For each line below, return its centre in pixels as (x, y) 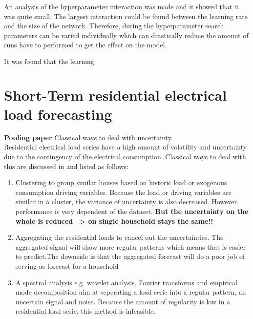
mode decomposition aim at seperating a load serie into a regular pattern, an (131, 292)
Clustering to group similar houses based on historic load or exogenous (121, 182)
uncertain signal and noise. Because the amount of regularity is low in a (123, 301)
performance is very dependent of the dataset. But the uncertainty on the (132, 211)
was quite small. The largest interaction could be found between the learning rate (126, 16)
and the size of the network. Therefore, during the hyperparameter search (114, 26)
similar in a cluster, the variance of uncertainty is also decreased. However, (127, 202)
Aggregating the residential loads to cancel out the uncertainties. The (119, 237)
